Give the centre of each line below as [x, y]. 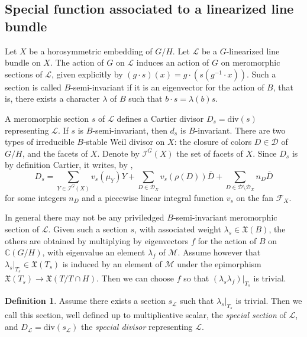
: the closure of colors [213, 142]
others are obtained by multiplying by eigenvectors [97, 240]
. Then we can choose [135, 278]
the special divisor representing [137, 327]
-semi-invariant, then [130, 130]
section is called [33, 87]
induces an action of [173, 62]
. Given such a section [88, 229]
